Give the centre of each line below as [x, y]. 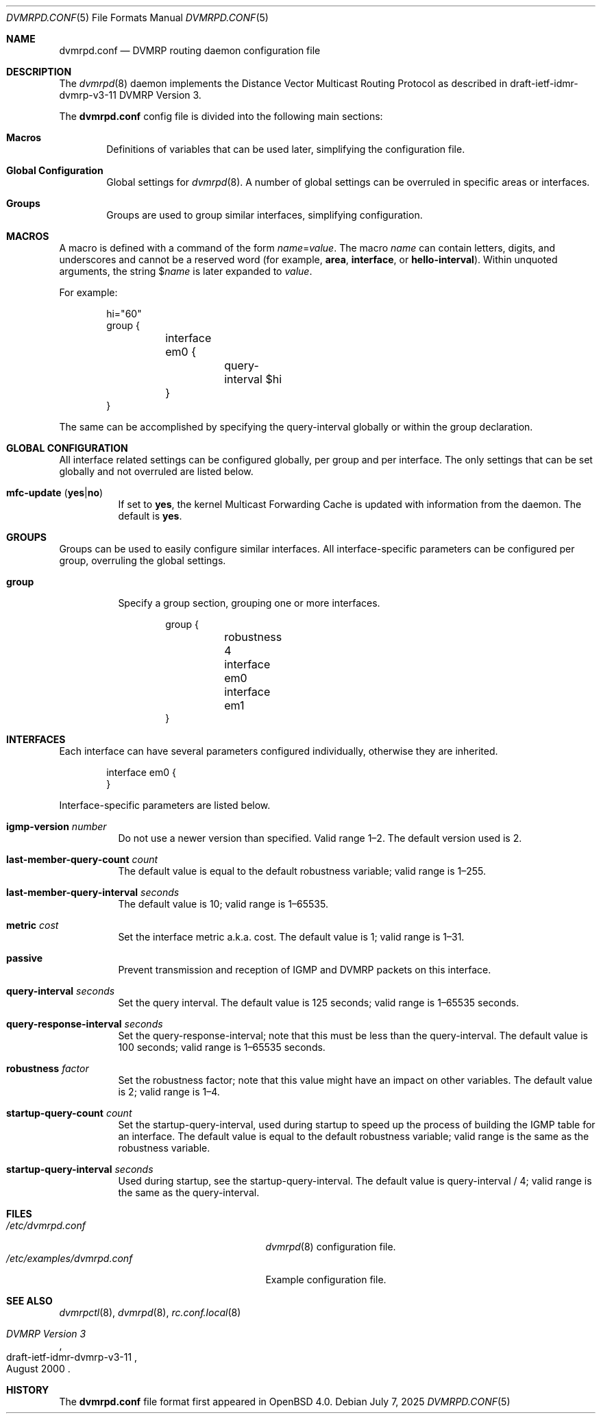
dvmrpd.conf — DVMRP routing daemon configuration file [190, 50]
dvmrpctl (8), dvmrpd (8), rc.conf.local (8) [150, 1312]
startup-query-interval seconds [80, 1169]
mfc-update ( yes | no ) [55, 493]
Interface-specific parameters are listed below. [165, 805]
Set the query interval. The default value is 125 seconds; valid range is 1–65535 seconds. [319, 1003]
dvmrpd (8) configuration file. [331, 1247]
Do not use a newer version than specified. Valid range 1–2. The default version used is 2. [320, 838]
